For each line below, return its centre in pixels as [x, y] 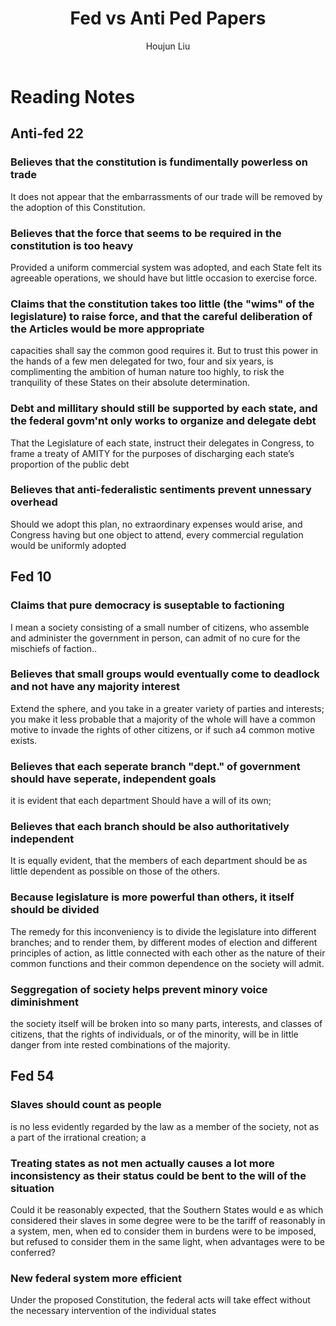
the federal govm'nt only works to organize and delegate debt [163, 421]
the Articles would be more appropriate [107, 329]
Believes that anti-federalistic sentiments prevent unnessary [161, 490]
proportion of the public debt [70, 464]
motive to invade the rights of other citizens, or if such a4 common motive [162, 729]
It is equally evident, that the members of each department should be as [159, 861]
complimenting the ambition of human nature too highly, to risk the [147, 372]
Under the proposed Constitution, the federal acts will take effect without [160, 1300]
